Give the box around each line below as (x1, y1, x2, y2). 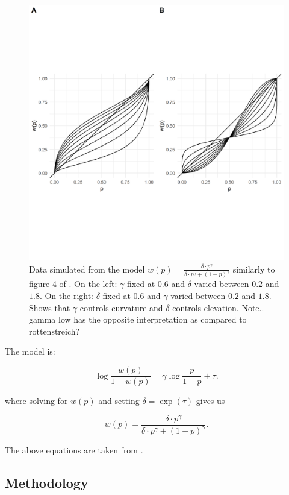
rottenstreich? (29, 324, 80, 337)
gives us (196, 394, 225, 407)
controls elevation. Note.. (172, 301, 264, 314)
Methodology (5, 473, 89, 492)
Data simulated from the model (29, 262, 145, 275)
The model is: (5, 345, 55, 358)
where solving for (5, 394, 68, 407)
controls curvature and (79, 301, 163, 314)
